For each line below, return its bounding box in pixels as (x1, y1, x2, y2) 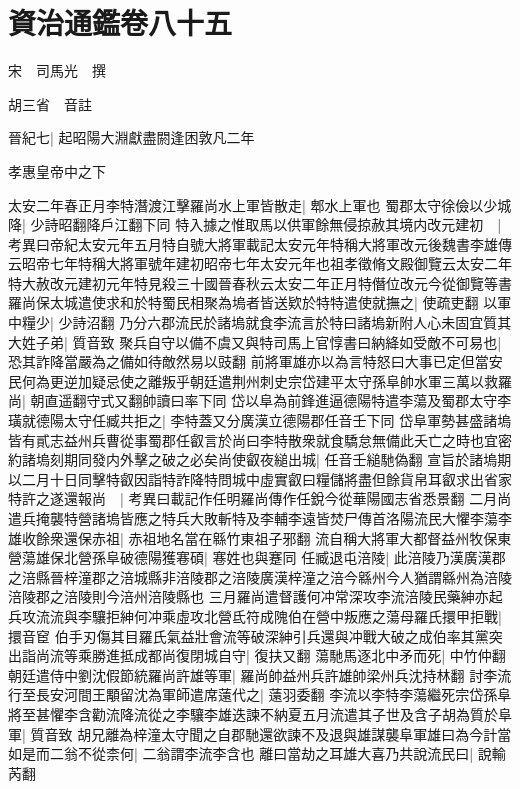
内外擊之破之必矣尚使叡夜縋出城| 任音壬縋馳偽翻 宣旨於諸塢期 (105, 449, 512, 470)
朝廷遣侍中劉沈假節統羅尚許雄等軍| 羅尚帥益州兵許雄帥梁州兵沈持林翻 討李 (8, 664, 498, 685)
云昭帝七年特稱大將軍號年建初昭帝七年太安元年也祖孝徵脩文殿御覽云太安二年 (8, 253, 512, 274)
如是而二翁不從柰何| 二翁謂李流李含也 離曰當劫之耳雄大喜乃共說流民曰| (8, 743, 474, 764)
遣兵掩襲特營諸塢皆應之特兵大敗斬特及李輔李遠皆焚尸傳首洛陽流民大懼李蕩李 (8, 508, 512, 528)
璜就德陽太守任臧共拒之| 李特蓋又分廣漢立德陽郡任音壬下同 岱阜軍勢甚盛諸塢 (8, 410, 512, 431)
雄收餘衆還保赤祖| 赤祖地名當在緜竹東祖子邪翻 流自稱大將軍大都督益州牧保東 (8, 527, 512, 548)
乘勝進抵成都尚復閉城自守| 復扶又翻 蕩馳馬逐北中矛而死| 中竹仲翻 (77, 645, 506, 666)
